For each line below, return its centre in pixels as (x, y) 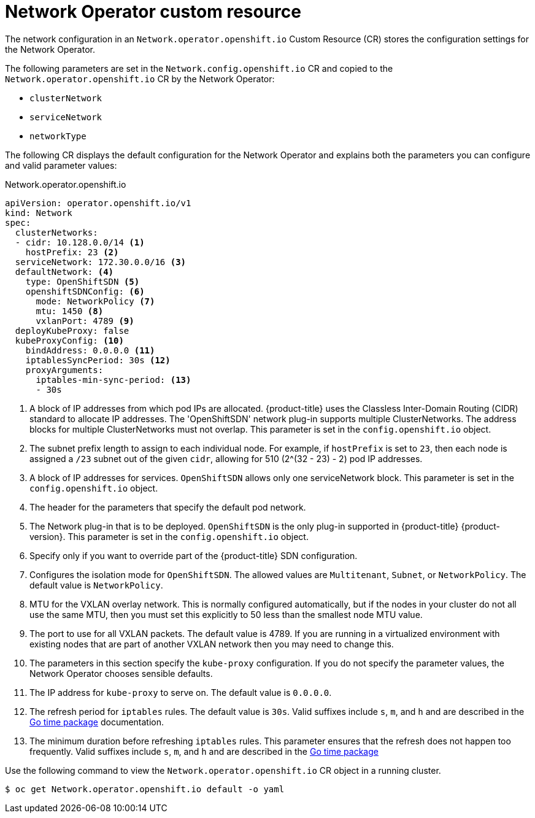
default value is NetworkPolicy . (96, 585)
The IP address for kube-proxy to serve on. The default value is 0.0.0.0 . (181, 692)
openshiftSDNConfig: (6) (85, 291)
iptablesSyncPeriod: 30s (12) (98, 360)
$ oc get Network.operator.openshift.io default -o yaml (145, 789)
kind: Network (39, 213)
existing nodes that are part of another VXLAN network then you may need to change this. (212, 644)
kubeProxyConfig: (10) (69, 340)
